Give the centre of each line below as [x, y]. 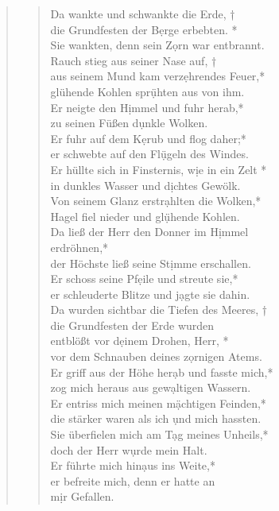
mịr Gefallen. [82, 496]
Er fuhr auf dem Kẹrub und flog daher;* [148, 138]
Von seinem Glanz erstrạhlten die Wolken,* [156, 201]
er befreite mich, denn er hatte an [133, 480]
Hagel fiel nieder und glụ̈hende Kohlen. [145, 216]
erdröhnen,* [79, 247]
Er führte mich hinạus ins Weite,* [133, 465]
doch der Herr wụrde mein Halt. [129, 449]
